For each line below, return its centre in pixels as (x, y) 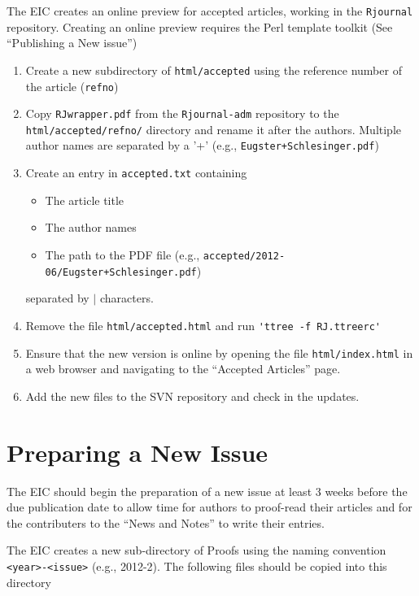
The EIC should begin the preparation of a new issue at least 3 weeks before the (207, 491)
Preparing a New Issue (137, 452)
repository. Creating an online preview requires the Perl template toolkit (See (200, 26)
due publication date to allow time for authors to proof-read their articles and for (209, 507)
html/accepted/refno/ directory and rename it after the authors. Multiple (214, 129)
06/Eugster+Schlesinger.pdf (121, 272)
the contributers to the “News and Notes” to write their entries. (166, 522)
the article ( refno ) (72, 86)
